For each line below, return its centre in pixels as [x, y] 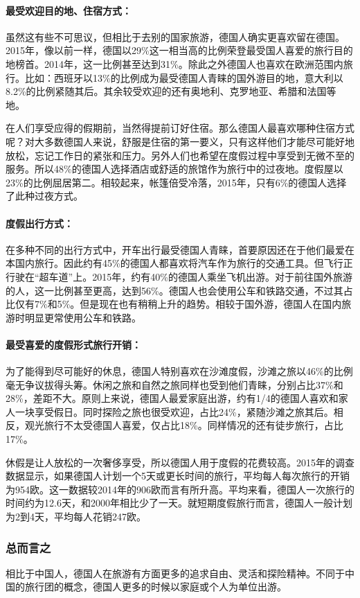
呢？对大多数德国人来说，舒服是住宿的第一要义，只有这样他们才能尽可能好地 [180, 141]
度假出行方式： [39, 223]
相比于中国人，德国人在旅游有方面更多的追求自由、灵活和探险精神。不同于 [175, 573]
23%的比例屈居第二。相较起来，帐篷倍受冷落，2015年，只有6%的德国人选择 [176, 182]
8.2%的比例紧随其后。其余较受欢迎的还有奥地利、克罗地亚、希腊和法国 [166, 91]
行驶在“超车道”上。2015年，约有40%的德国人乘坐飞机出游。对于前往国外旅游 [179, 276]
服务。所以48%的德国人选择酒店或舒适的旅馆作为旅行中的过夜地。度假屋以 [174, 169]
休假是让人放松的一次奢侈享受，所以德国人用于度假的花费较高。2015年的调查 [180, 462]
